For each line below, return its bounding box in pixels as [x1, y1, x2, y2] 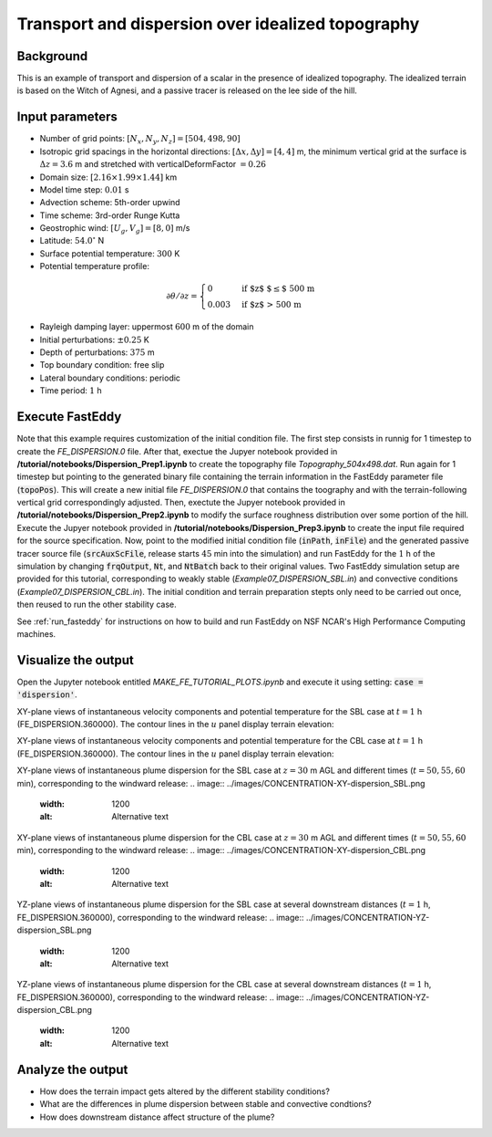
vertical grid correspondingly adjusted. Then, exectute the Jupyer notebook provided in [16, 497, 345, 508]
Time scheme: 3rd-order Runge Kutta [39, 210, 180, 221]
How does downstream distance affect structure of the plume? [39, 1111, 275, 1122]
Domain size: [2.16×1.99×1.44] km [39, 172, 178, 183]
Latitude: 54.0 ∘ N [39, 234, 105, 246]
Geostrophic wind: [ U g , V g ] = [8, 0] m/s [39, 223, 190, 235]
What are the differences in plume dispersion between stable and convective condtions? [39, 1099, 373, 1110]
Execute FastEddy [16, 409, 122, 424]
